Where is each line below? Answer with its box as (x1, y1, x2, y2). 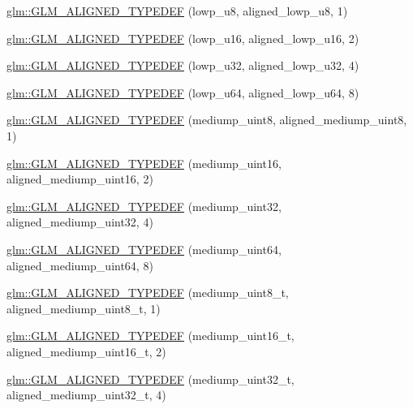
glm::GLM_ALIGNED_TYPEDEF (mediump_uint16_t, (6, 327, 295, 344)
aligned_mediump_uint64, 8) (6, 256, 153, 273)
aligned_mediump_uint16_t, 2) (6, 342, 166, 359)
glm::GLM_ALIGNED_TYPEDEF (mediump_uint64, (6, 240, 282, 257)
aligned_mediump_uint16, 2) (6, 170, 153, 187)
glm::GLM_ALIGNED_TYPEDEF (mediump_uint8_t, (6, 284, 289, 301)
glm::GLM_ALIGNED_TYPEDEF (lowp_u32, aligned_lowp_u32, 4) (6, 57, 359, 74)
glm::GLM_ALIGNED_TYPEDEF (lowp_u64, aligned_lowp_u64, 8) (6, 84, 359, 101)
